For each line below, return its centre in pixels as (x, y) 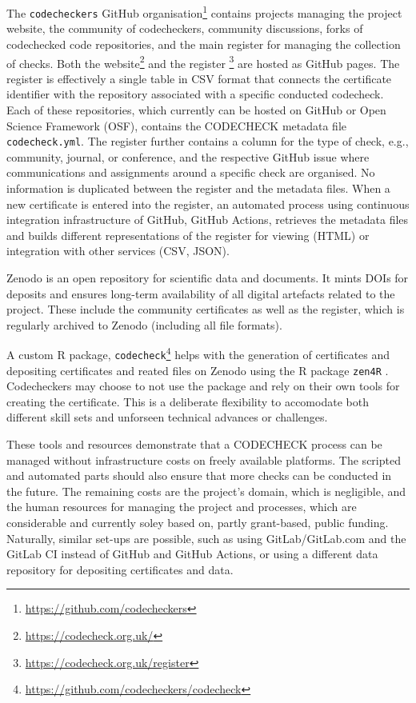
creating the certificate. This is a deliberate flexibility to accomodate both (188, 401)
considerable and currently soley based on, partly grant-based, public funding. (198, 523)
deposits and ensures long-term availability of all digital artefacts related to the (201, 293)
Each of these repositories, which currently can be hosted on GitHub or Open (196, 109)
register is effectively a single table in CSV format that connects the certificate (199, 78)
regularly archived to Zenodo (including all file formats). (144, 324)
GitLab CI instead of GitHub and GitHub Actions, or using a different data (192, 554)
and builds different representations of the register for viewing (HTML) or (188, 235)
